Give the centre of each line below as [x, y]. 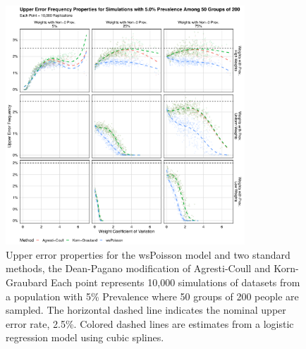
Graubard [27, 282]
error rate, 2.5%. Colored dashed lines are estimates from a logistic [150, 323]
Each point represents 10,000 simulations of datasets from [175, 282]
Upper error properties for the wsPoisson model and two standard [148, 254]
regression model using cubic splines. [85, 337]
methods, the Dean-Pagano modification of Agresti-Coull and [138, 268]
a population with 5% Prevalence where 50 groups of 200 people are [152, 296]
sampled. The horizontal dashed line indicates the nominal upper [146, 310]
